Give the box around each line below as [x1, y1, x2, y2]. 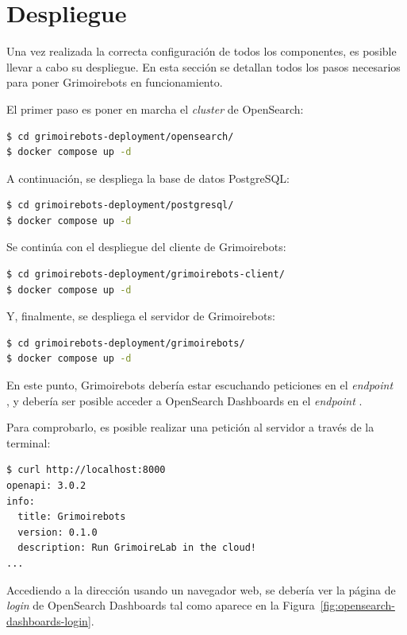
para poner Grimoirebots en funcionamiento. [6, 74, 223, 91]
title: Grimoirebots [17, 511, 126, 523]
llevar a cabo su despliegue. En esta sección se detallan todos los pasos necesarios [6, 58, 401, 75]
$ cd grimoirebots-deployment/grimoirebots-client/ [6, 269, 285, 281]
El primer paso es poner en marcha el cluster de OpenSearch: [6, 100, 304, 117]
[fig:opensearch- [320, 597, 395, 614]
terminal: [6, 434, 51, 451]
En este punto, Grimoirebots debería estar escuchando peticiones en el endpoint [6, 377, 394, 393]
